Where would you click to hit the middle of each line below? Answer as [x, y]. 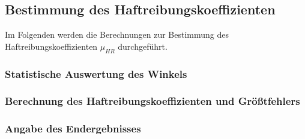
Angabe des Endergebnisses [73, 129]
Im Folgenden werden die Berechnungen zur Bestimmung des [117, 34]
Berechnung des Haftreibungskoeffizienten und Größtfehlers [152, 101]
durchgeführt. [143, 46]
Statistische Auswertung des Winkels [96, 73]
